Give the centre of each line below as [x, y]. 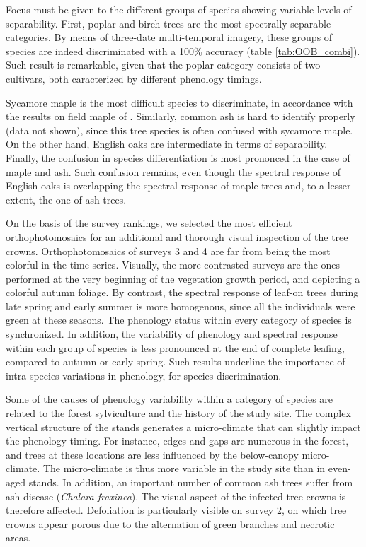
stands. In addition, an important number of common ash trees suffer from [191, 482]
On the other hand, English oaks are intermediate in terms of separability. [167, 144]
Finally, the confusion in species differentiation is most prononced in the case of [178, 157]
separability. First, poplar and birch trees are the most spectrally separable [168, 23]
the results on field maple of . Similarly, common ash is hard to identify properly [181, 116]
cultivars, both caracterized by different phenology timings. [134, 78]
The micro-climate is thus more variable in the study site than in [184, 468]
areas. [18, 537]
